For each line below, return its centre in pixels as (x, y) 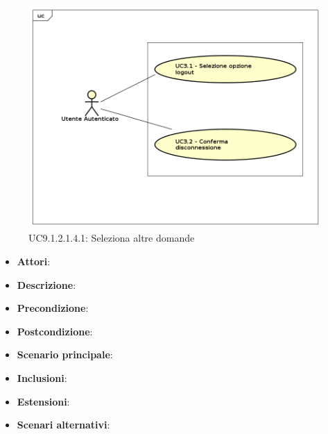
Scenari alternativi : (63, 425)
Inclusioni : (42, 378)
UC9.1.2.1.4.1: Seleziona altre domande (112, 238)
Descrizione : (46, 284)
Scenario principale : (65, 354)
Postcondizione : (55, 331)
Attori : (34, 261)
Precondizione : (53, 308)
